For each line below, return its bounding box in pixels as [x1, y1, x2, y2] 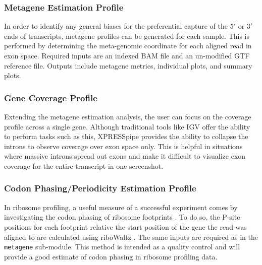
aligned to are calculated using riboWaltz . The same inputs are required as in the [4, 231, 258, 242]
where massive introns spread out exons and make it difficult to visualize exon [4, 151, 246, 161]
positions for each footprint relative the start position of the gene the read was [4, 221, 247, 232]
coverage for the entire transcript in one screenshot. [4, 160, 164, 171]
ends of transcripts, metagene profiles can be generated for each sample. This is [4, 30, 250, 41]
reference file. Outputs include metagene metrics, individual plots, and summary [4, 60, 252, 71]
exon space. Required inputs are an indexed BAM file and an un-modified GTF [4, 50, 250, 60]
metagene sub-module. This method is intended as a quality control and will [4, 241, 240, 252]
